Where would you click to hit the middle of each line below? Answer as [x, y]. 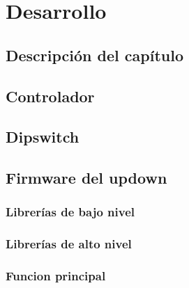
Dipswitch [43, 137]
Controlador [50, 96]
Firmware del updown [86, 178]
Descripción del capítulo [94, 55]
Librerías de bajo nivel [70, 212]
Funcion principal [56, 276]
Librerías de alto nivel [69, 244]
